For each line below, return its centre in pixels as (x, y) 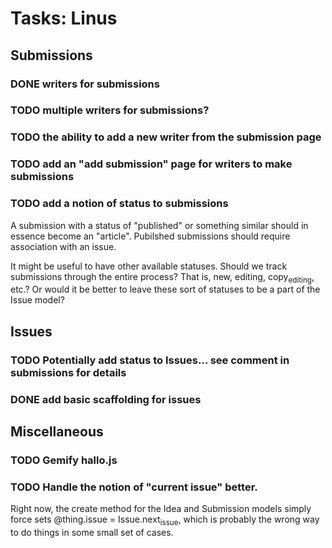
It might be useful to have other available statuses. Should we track (149, 266)
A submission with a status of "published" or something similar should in (159, 225)
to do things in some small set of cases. (92, 532)
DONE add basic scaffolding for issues (106, 399)
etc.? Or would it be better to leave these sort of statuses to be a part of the (165, 289)
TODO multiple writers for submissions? (110, 110)
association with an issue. (63, 246)
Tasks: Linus (64, 18)
